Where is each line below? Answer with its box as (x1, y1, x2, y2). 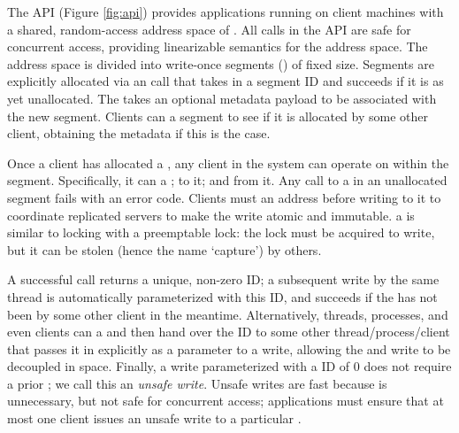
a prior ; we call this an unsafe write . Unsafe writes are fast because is (7, 374, 387, 392)
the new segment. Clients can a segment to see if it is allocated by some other (7, 106, 428, 125)
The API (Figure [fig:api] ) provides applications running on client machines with (7, 3, 444, 20)
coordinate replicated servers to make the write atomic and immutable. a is (7, 205, 415, 224)
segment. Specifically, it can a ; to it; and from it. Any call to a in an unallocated (7, 171, 448, 189)
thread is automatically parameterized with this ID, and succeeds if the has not (7, 287, 438, 305)
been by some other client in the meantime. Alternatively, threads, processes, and (7, 305, 448, 323)
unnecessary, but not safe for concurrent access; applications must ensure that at (7, 391, 444, 410)
